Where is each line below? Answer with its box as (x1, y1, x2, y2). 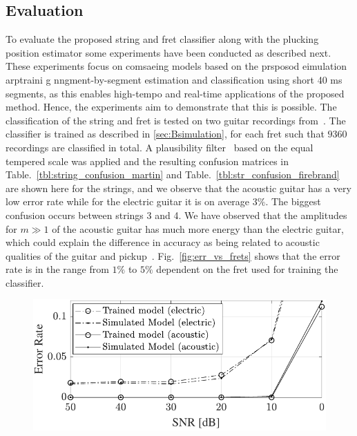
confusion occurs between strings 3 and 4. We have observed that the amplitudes (6, 207, 347, 222)
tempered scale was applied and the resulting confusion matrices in (6, 153, 289, 168)
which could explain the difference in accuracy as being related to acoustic (6, 235, 320, 249)
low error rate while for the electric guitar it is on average (6, 194, 250, 209)
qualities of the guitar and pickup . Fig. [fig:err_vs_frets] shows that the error (6, 248, 340, 263)
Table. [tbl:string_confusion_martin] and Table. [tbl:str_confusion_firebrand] (6, 167, 340, 182)
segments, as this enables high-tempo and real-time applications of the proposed (6, 86, 345, 100)
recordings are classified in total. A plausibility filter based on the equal (6, 140, 313, 154)
